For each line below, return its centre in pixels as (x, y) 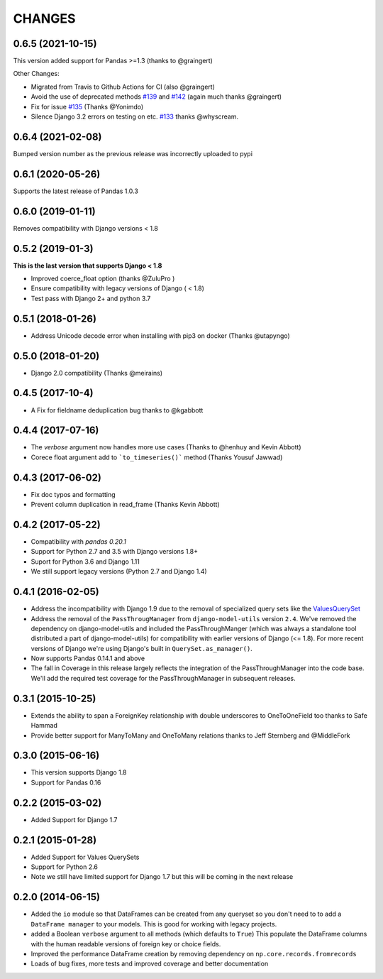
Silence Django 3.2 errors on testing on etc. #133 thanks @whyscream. (135, 116)
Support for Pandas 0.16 (66, 782)
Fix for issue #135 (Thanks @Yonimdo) (87, 106)
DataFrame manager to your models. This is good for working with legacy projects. (154, 924)
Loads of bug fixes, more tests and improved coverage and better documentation (150, 964)
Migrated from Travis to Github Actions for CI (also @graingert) (123, 87)
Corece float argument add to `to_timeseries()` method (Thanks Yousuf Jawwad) (157, 457)
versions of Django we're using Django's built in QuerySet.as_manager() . (142, 648)
